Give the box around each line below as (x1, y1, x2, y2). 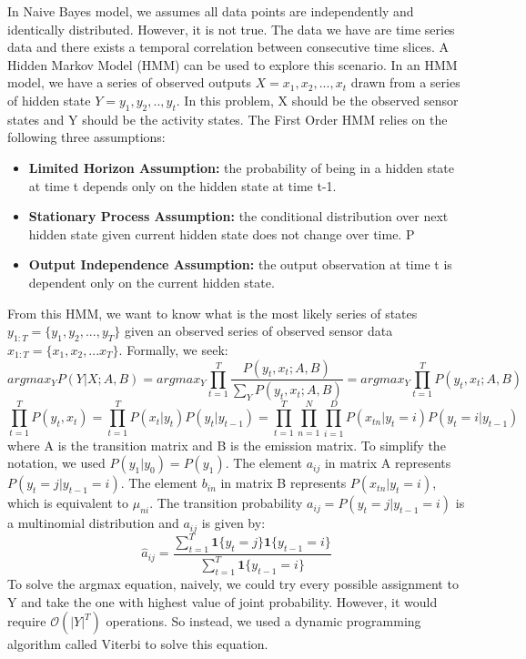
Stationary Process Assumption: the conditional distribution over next (28, 207, 449, 226)
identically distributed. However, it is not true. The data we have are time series (7, 19, 455, 38)
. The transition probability (149, 493, 303, 512)
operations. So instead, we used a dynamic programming (106, 612, 421, 631)
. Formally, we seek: (118, 340, 228, 359)
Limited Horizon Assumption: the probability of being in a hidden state (28, 157, 455, 177)
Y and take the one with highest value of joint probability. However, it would (7, 592, 438, 611)
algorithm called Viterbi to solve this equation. (7, 634, 268, 654)
